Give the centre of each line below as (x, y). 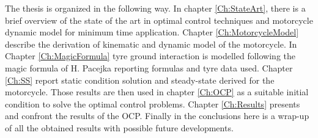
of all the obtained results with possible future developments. (119, 127)
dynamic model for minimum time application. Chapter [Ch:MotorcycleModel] (152, 32)
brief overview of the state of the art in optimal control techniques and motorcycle (159, 20)
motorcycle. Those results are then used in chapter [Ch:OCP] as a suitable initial (157, 92)
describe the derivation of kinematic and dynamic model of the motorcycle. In (151, 44)
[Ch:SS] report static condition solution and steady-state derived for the (140, 80)
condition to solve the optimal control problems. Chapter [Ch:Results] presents (153, 103)
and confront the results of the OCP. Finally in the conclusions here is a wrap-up (157, 116)
